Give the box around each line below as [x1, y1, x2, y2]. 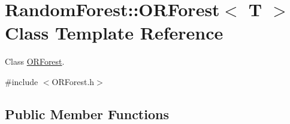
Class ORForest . [5, 55, 65, 68]
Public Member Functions [5, 104, 169, 123]
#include [5, 75, 38, 87]
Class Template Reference [5, 20, 223, 45]
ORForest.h [52, 75, 95, 87]
